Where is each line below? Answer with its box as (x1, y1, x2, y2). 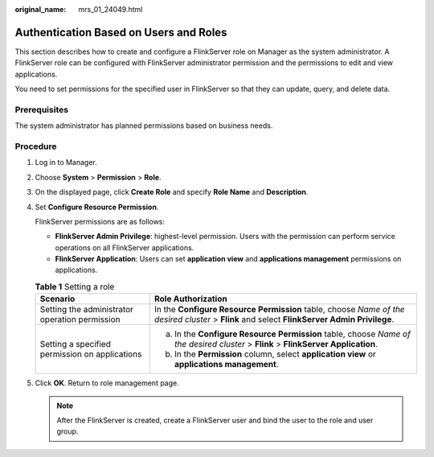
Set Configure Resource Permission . (35, 202, 159, 212)
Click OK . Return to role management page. (35, 378, 180, 388)
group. (56, 426, 79, 436)
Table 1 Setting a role (35, 282, 115, 293)
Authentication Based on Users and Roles (14, 25, 227, 39)
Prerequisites (14, 104, 68, 115)
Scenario (39, 294, 76, 305)
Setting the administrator (39, 304, 134, 315)
